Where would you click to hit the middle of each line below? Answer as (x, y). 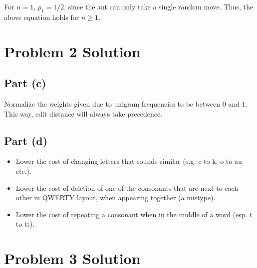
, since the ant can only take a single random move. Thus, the (159, 6)
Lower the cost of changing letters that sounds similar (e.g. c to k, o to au (129, 161)
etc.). (23, 171)
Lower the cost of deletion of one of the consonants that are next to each (127, 188)
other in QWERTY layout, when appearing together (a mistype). (116, 198)
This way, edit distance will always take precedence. (83, 113)
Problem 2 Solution (72, 51)
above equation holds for (42, 17)
